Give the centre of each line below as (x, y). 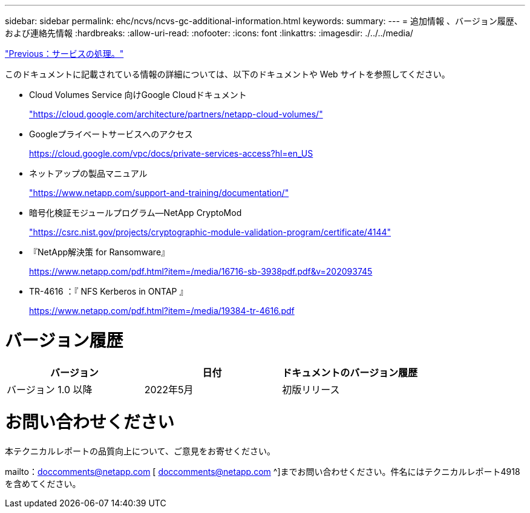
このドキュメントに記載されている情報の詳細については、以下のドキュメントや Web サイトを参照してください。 (227, 74)
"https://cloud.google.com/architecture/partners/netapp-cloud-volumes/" (176, 114)
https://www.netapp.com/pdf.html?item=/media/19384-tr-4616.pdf (162, 311)
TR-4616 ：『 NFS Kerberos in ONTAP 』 (109, 291)
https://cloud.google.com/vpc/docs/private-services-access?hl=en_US (171, 153)
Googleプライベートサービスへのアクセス (111, 134)
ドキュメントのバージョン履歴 (350, 372)
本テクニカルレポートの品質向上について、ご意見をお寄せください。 (140, 451)
